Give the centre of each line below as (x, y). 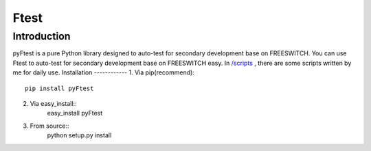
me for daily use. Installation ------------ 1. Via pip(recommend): (104, 72)
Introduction (42, 36)
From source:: (49, 126)
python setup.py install (79, 135)
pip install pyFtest (59, 88)
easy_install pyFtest (75, 113)
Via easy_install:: (53, 103)
